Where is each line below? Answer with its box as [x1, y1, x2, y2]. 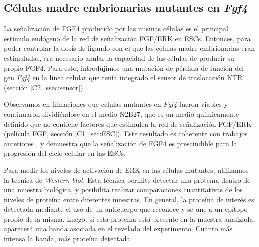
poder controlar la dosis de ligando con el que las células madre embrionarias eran [4, 43, 255, 53]
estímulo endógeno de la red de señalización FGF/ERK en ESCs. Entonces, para [4, 33, 251, 43]
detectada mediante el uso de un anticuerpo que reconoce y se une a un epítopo [4, 204, 248, 214]
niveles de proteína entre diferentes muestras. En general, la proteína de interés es [4, 194, 254, 204]
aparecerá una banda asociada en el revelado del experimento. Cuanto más [4, 223, 233, 234]
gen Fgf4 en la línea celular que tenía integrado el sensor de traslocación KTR [4, 72, 243, 83]
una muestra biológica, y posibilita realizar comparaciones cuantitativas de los [4, 184, 243, 195]
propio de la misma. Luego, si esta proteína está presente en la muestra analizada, [4, 213, 255, 224]
